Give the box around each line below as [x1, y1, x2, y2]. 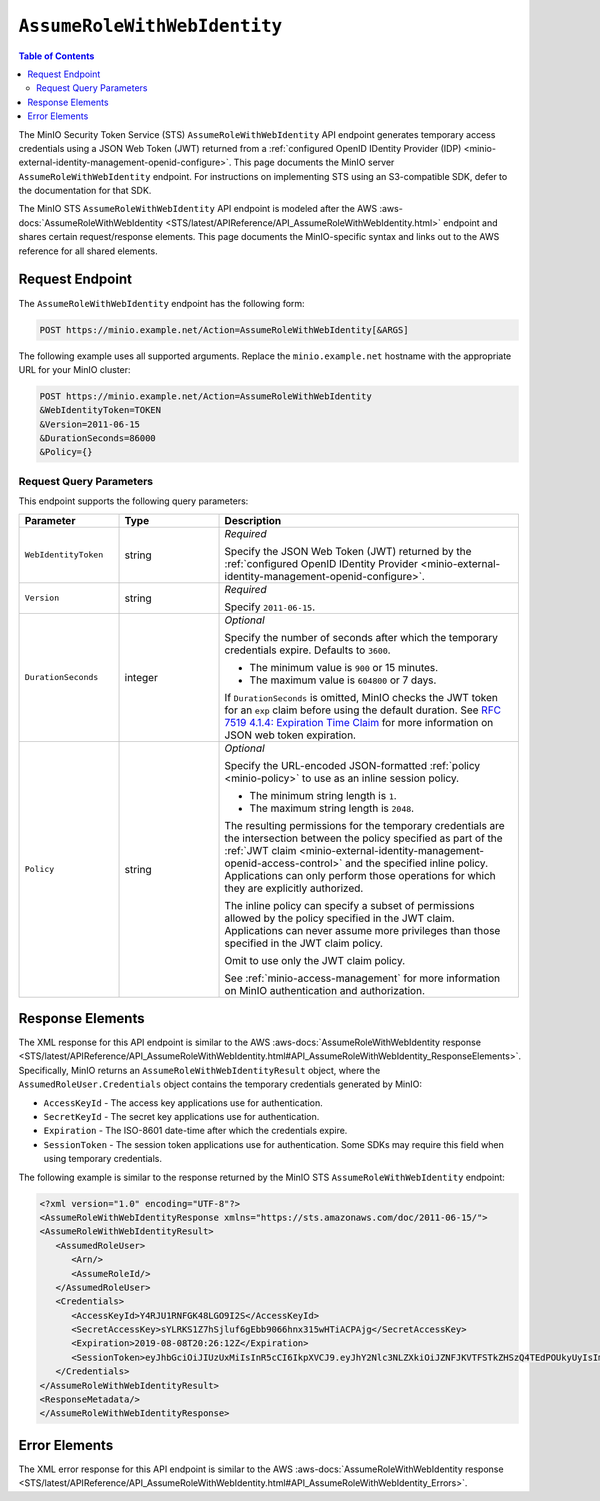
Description [224, 513, 282, 527]
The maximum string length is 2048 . [249, 801, 415, 815]
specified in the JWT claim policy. [224, 936, 384, 950]
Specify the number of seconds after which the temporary [224, 630, 499, 644]
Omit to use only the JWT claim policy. [224, 953, 406, 967]
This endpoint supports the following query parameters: [18, 495, 249, 507]
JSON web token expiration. [224, 728, 357, 742]
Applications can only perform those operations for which [224, 868, 497, 882]
